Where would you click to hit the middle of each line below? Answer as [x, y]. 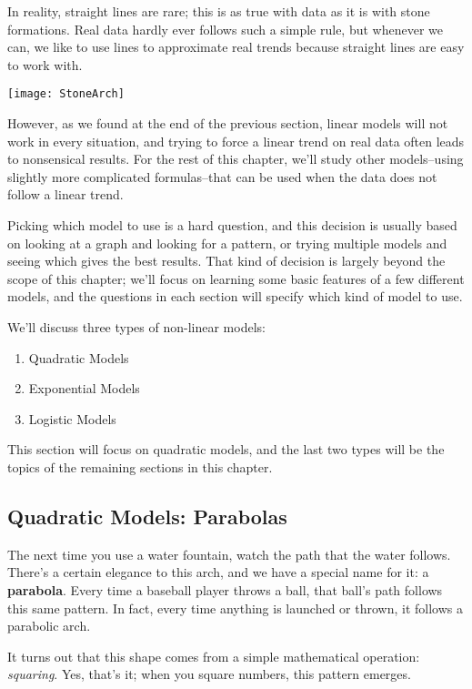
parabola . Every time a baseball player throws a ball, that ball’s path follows [225, 589]
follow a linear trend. [65, 194]
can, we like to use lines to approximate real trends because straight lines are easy [236, 47]
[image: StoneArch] [66, 94]
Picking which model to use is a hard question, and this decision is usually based [232, 225]
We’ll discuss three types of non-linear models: [136, 326]
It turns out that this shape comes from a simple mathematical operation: [214, 656]
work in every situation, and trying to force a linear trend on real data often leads [236, 141]
